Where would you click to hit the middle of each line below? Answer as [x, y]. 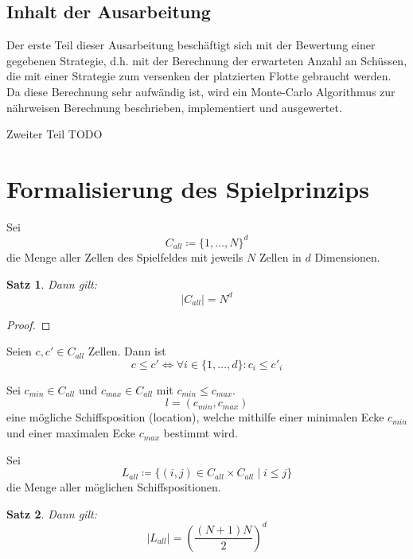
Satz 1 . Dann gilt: [52, 283]
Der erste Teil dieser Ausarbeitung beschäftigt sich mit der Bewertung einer [191, 45]
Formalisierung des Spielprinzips [188, 188]
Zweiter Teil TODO [55, 134]
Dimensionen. [347, 256]
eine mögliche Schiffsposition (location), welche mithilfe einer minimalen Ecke [195, 417]
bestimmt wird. [201, 433]
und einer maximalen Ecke [71, 433]
